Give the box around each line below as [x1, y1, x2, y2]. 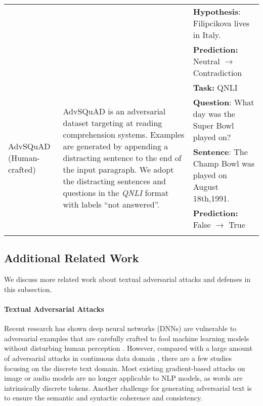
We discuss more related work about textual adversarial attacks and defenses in [4, 274, 251, 285]
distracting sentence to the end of [63, 151, 182, 164]
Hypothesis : [193, 6, 241, 17]
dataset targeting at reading [63, 116, 162, 129]
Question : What [193, 96, 254, 108]
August [193, 181, 218, 192]
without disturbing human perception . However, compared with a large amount [4, 343, 253, 353]
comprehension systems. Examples [63, 128, 185, 140]
